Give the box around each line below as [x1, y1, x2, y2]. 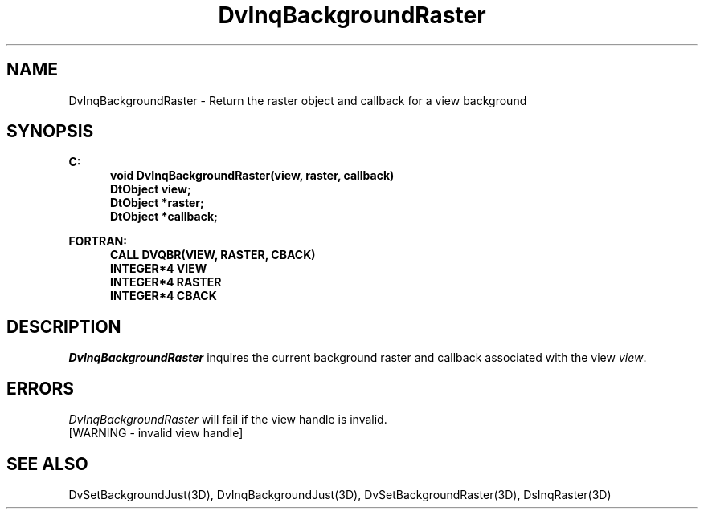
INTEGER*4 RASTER [110, 275, 222, 290]
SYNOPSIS [6, 121, 94, 142]
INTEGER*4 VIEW [110, 262, 207, 276]
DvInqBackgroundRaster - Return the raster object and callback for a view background [68, 93, 527, 107]
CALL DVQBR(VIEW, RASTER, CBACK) [110, 248, 316, 262]
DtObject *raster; [110, 196, 204, 210]
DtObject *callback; [110, 209, 218, 224]
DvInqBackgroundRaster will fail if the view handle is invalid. [68, 412, 387, 427]
